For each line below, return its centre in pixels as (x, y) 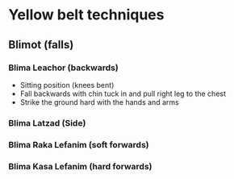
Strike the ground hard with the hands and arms (99, 102)
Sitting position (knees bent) (67, 85)
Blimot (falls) (41, 45)
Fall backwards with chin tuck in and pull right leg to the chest (123, 94)
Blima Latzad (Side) (47, 123)
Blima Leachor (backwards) (63, 68)
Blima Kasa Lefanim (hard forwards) (80, 166)
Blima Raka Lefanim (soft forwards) (79, 144)
